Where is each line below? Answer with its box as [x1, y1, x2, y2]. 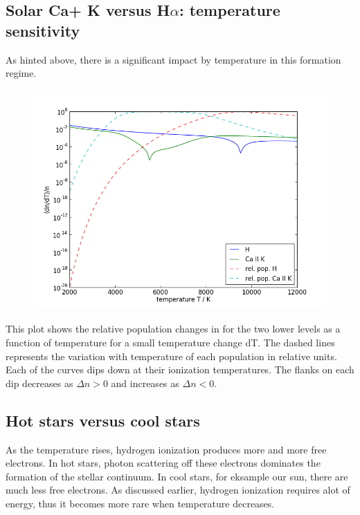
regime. [6, 66, 37, 80]
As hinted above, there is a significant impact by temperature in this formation [6, 52, 341, 66]
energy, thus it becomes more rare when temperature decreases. [6, 496, 275, 510]
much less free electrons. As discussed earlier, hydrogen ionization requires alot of [6, 483, 350, 497]
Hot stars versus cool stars [6, 409, 200, 431]
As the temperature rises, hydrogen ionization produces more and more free [6, 442, 327, 456]
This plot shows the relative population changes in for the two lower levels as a [6, 321, 341, 336]
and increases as [111, 375, 179, 390]
